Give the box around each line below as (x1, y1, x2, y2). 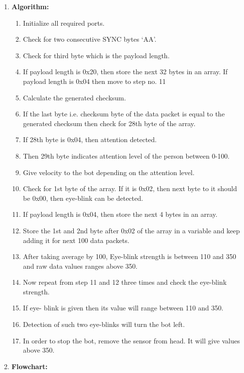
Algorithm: (11, 1, 49, 11)
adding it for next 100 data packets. (23, 235, 130, 245)
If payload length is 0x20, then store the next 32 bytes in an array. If (23, 66, 228, 77)
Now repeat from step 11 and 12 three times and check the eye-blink (23, 277, 227, 287)
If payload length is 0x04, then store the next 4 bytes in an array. (23, 209, 218, 219)
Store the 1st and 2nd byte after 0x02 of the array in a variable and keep (23, 225, 240, 235)
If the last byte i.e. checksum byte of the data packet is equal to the (23, 109, 225, 119)
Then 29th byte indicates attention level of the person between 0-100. (23, 150, 230, 161)
